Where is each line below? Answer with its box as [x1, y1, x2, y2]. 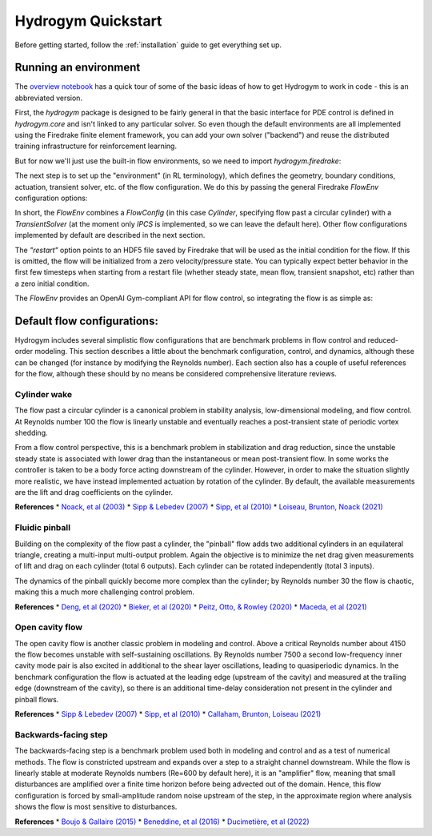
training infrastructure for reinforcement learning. [14, 141, 178, 151]
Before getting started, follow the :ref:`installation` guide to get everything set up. [14, 40, 282, 50]
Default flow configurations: [14, 314, 159, 328]
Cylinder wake [14, 388, 72, 400]
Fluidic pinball [14, 522, 71, 533]
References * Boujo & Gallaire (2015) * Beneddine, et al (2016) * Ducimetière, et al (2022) [14, 817, 310, 826]
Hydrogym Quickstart [14, 12, 162, 30]
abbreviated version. [14, 93, 83, 102]
